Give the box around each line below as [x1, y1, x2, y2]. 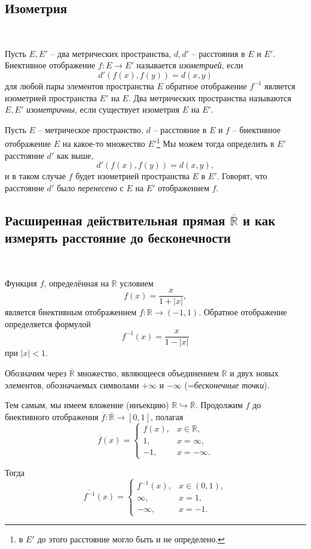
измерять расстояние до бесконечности [5, 228, 231, 247]
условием [120, 276, 154, 289]
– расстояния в [191, 47, 245, 59]
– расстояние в [153, 123, 207, 135]
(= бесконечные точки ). [184, 378, 270, 391]
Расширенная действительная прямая [5, 210, 225, 229]
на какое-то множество [62, 137, 145, 150]
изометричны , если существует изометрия [26, 103, 179, 116]
